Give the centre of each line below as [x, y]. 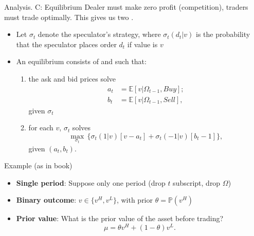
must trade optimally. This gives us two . [69, 17]
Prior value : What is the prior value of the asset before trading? [120, 218]
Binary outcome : [46, 200]
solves [81, 127]
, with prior [135, 200]
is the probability [223, 34]
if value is [142, 44]
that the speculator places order [66, 44]
